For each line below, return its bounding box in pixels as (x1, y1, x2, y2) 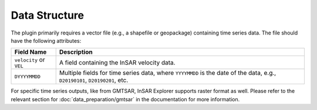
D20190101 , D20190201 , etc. (59, 76, 129, 84)
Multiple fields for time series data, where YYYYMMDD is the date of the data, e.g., (59, 69, 276, 77)
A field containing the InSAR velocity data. (59, 59, 176, 67)
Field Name (14, 48, 47, 56)
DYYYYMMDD (14, 73, 41, 80)
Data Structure (11, 9, 85, 22)
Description (59, 48, 93, 56)
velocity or (14, 56, 45, 64)
